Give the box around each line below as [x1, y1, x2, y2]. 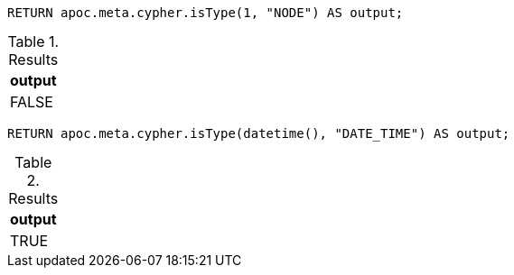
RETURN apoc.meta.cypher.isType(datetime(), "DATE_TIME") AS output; [7, 126, 510, 141]
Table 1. [7, 32, 60, 50]
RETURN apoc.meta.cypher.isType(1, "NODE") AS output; [7, 5, 404, 20]
